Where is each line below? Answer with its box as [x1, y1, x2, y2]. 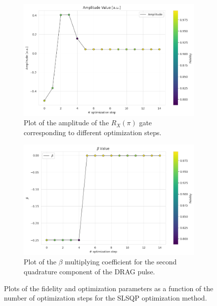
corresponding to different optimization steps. [24, 127, 162, 138]
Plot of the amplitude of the [24, 117, 109, 128]
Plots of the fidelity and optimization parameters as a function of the [4, 283, 214, 293]
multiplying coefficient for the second [65, 256, 177, 267]
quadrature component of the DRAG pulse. [24, 266, 155, 277]
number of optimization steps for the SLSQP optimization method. [4, 293, 207, 303]
